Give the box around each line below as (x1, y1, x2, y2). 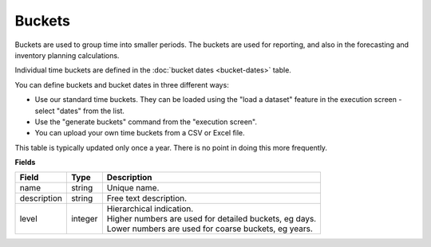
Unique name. (106, 182, 160, 194)
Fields (14, 158, 36, 167)
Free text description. (106, 193, 188, 204)
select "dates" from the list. (34, 106, 125, 116)
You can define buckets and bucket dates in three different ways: (14, 80, 229, 89)
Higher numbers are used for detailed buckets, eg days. (106, 214, 317, 225)
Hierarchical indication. (106, 203, 194, 214)
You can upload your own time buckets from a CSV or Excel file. (34, 128, 245, 138)
